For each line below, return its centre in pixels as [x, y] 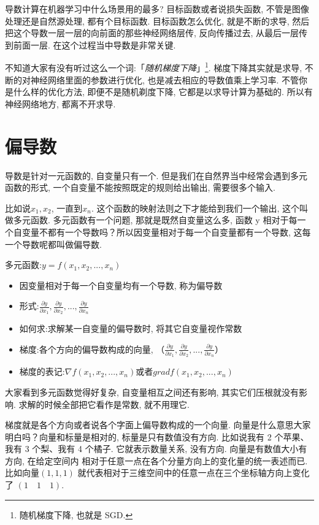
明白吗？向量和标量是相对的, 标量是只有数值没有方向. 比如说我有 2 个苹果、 [157, 436]
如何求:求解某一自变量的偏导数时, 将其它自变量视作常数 [131, 328]
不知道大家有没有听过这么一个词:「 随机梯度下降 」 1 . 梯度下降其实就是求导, [154, 67]
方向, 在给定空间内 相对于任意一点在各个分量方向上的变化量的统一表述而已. [156, 460]
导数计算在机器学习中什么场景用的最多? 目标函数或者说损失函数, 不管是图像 [157, 9]
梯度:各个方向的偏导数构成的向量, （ [92, 349]
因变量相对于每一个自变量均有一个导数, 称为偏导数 [121, 285]
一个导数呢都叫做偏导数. [53, 244]
